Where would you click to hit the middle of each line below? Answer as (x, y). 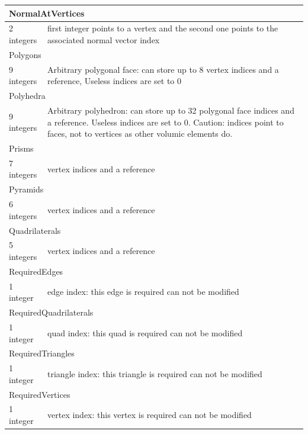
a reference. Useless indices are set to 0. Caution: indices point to (166, 122)
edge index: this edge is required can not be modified (143, 292)
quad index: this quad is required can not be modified (145, 332)
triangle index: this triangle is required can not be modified (155, 373)
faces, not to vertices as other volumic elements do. (140, 134)
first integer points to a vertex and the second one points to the (163, 28)
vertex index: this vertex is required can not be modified (150, 415)
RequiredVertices (40, 394)
